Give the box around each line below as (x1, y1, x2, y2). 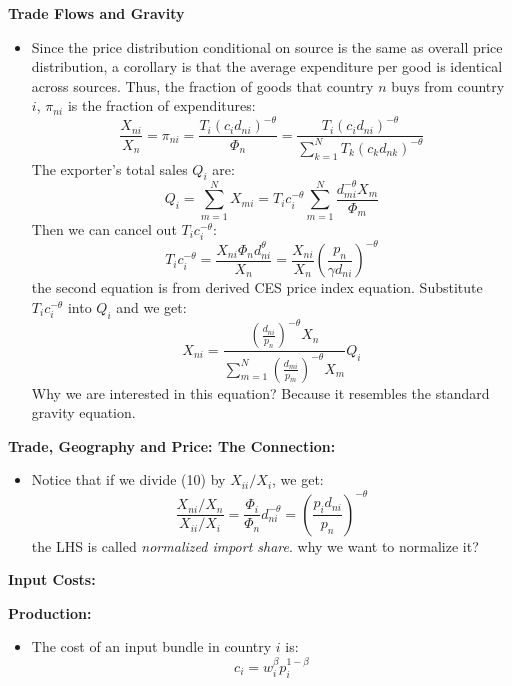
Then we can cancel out (31, 218, 177, 239)
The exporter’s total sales (31, 158, 188, 179)
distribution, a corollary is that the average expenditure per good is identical (31, 56, 503, 77)
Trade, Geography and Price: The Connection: (8, 435, 336, 456)
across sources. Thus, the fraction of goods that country (31, 75, 374, 96)
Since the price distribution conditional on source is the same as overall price (31, 36, 503, 57)
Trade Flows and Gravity (8, 3, 185, 23)
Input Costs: (8, 569, 96, 590)
